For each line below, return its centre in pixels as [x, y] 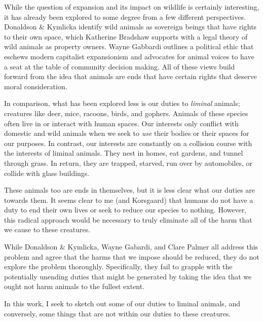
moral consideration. [36, 86]
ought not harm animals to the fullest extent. [74, 286]
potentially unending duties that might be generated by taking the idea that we [128, 276]
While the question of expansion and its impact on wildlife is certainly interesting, [132, 7]
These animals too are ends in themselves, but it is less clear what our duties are [130, 190]
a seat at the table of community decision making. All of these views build [120, 66]
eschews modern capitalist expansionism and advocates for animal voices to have [129, 56]
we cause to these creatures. [47, 229]
